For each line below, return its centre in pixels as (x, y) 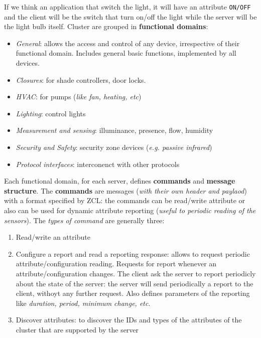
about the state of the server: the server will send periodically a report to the (135, 283)
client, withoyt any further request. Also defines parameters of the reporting (133, 293)
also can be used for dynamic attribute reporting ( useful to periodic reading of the (130, 210)
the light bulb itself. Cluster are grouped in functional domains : (106, 26)
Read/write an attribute (53, 237)
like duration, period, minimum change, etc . (83, 303)
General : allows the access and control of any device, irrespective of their (128, 43)
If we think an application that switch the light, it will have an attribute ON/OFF (127, 7)
